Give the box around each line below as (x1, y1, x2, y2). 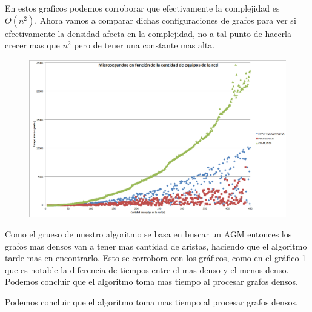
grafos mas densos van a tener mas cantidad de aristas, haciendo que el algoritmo (5, 239, 307, 252)
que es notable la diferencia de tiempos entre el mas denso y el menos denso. (5, 263, 289, 276)
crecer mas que (5, 39, 60, 51)
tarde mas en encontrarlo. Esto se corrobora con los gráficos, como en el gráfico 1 (5, 251, 307, 264)
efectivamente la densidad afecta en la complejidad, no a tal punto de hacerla (5, 27, 291, 39)
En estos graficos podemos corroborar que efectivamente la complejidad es (5, 2, 280, 14)
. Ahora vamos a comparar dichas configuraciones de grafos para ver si (35, 13, 296, 26)
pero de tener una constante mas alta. (74, 39, 215, 51)
